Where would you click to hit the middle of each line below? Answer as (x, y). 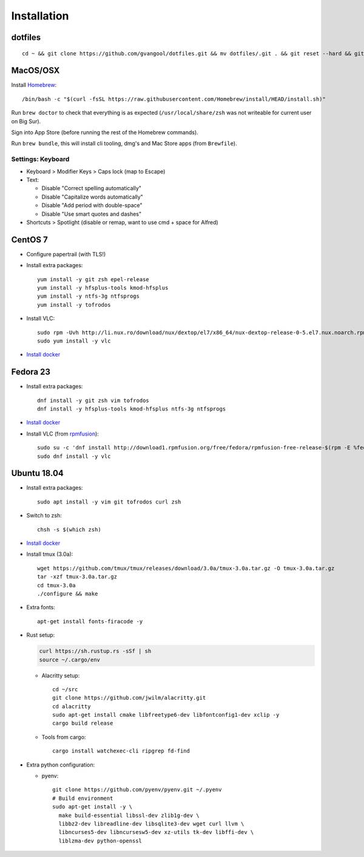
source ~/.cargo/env (69, 660)
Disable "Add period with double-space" (92, 205)
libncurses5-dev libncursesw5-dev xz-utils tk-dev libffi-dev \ (156, 832)
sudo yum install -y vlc (74, 341)
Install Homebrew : (34, 85)
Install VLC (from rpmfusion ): (63, 434)
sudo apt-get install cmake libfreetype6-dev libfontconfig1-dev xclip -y (166, 715)
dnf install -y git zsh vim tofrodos (93, 400)
